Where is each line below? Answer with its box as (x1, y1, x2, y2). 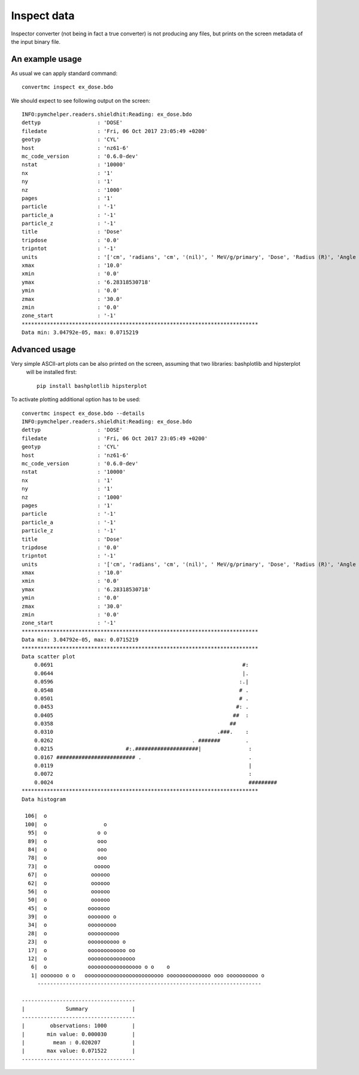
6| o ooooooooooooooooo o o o (31, 963, 171, 971)
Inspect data (11, 9, 75, 22)
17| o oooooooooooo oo (28, 947, 136, 953)
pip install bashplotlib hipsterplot (36, 383, 148, 389)
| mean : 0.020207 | (22, 1039, 136, 1046)
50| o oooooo (28, 896, 111, 904)
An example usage (11, 54, 82, 64)
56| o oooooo (28, 888, 111, 895)
